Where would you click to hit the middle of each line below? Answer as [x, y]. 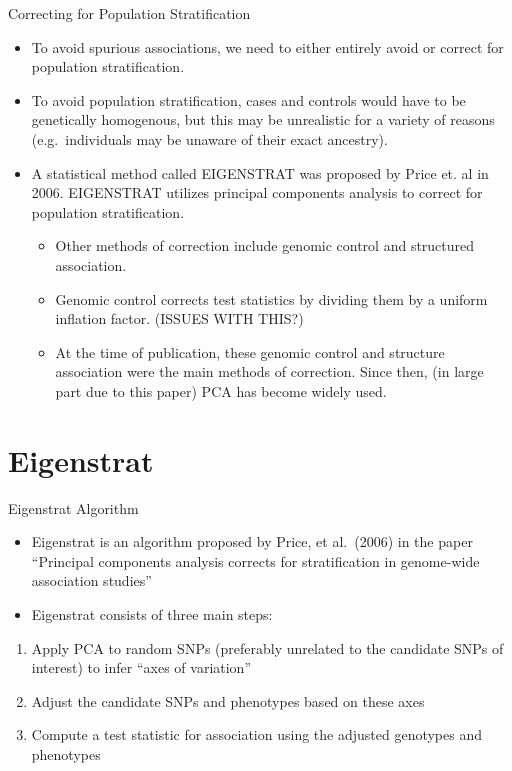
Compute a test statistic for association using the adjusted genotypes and [256, 734]
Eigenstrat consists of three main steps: [152, 614]
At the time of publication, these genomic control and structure [250, 351]
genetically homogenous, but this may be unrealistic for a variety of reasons [263, 119]
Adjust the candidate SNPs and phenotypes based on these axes [228, 700]
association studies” [91, 580]
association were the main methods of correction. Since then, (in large [269, 371]
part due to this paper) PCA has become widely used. [221, 390]
